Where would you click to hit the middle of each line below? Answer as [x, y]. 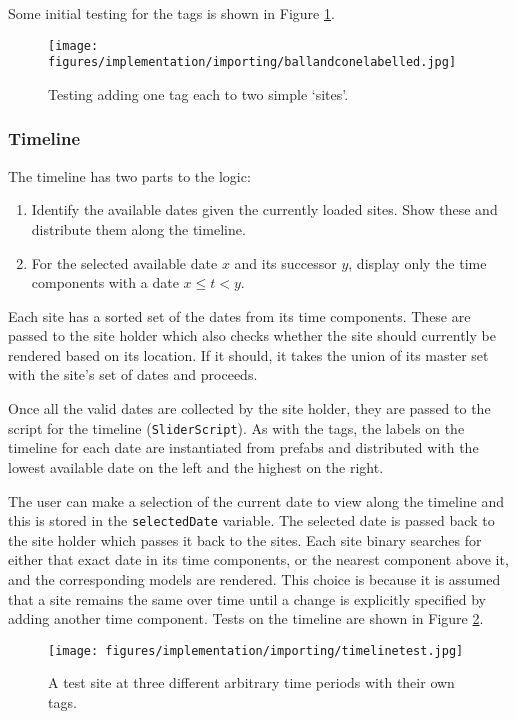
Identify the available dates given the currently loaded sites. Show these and [264, 209]
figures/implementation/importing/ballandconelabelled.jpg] [252, 62]
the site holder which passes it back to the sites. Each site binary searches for [245, 539]
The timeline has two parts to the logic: [129, 175]
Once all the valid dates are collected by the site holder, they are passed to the [249, 408]
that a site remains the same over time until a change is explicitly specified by [247, 598]
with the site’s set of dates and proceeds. [133, 374]
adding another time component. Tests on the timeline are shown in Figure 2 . [246, 618]
